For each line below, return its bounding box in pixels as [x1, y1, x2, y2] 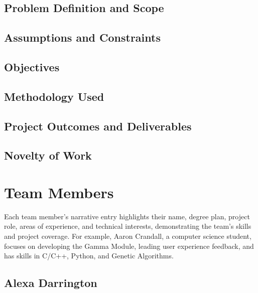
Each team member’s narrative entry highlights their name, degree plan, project [4, 211, 250, 221]
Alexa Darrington [4, 275, 97, 290]
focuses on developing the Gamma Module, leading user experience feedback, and [4, 240, 254, 251]
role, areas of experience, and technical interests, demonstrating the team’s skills [4, 221, 251, 231]
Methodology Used [4, 88, 104, 104]
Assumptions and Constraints [4, 30, 161, 45]
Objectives [4, 59, 60, 74]
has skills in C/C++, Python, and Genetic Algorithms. [4, 250, 174, 261]
